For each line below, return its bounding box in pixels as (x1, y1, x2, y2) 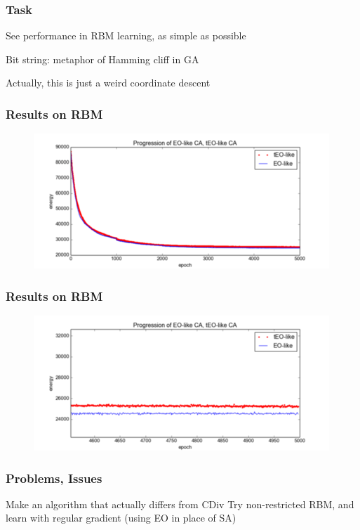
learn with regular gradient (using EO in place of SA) (6, 510, 236, 525)
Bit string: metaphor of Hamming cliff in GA (6, 51, 199, 66)
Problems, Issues (6, 469, 102, 486)
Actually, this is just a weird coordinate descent (6, 75, 211, 90)
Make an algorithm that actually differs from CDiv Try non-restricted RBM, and (6, 496, 354, 511)
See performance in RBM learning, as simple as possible (6, 28, 246, 43)
